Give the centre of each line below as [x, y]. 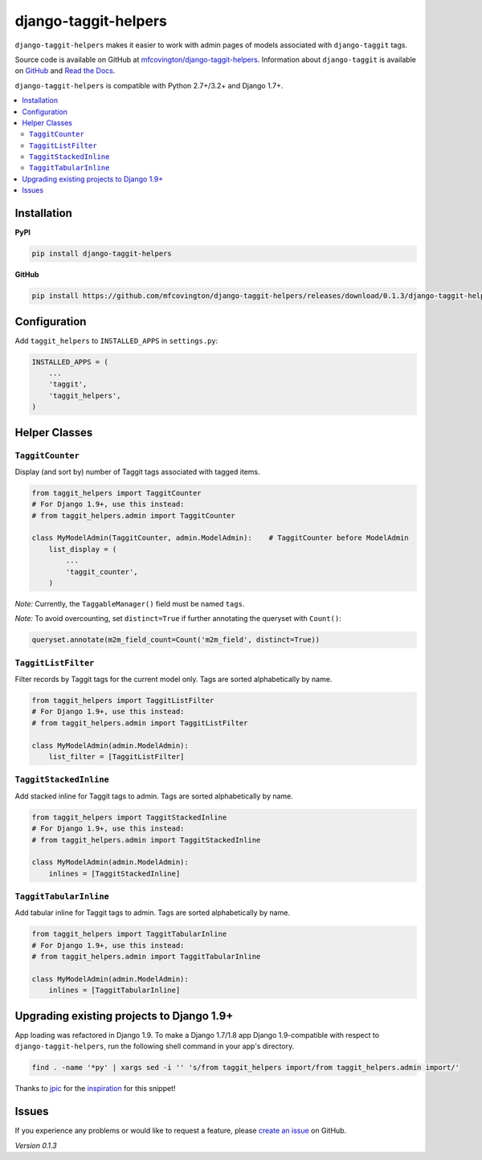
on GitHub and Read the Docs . [65, 71]
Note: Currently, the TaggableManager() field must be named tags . [130, 603]
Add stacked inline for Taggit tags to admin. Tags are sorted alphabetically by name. [154, 796]
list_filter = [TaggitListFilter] [116, 757]
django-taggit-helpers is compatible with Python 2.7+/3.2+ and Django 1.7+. [149, 85]
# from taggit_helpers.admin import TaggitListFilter [140, 723]
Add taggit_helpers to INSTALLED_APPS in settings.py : [116, 341]
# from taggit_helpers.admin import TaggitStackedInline [146, 840]
